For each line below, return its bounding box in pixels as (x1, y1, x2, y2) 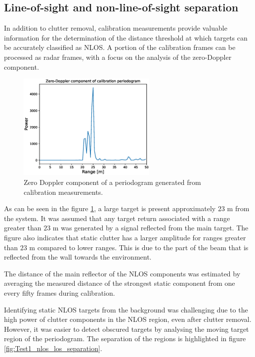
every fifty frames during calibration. (4, 287, 115, 298)
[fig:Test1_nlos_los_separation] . (4, 343, 102, 353)
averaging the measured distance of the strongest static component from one (4, 278, 235, 288)
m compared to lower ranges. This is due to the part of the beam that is (29, 242, 249, 252)
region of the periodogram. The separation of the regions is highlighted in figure (4, 333, 246, 344)
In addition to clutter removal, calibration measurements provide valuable (4, 23, 227, 33)
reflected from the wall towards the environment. (4, 252, 152, 262)
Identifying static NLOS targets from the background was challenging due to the (4, 304, 248, 314)
